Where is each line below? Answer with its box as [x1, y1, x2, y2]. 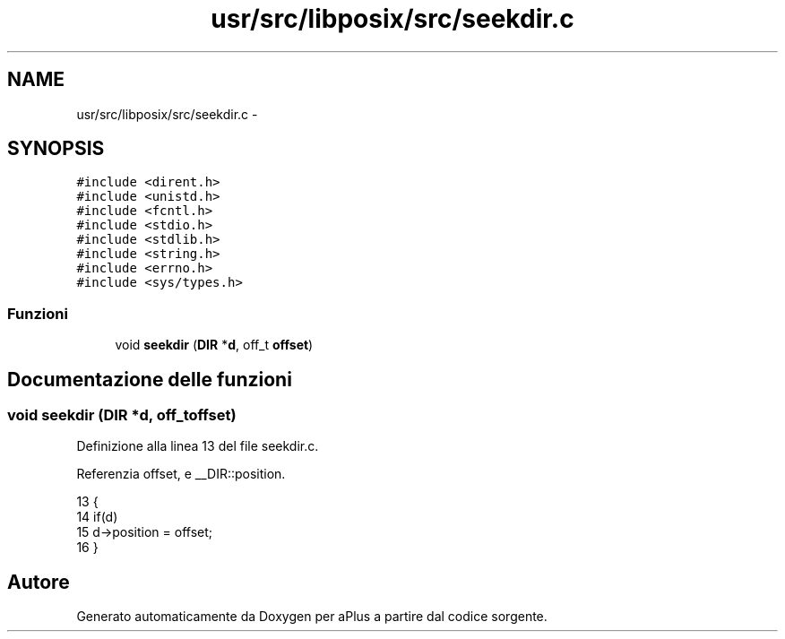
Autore [7, 570, 70, 593]
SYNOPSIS [7, 137, 105, 160]
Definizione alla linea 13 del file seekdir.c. [76, 438, 319, 454]
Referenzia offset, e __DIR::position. [76, 466, 286, 482]
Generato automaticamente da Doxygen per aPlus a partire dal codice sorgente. [76, 609, 548, 625]
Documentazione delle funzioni [7, 367, 292, 391]
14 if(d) [76, 509, 118, 525]
